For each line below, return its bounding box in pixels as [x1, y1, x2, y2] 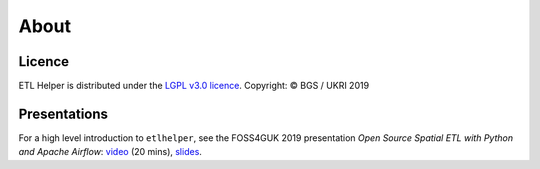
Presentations [18, 105, 109, 122]
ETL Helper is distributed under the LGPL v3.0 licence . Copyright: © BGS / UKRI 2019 [18, 80, 370, 92]
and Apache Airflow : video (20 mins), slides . [18, 146, 202, 158]
